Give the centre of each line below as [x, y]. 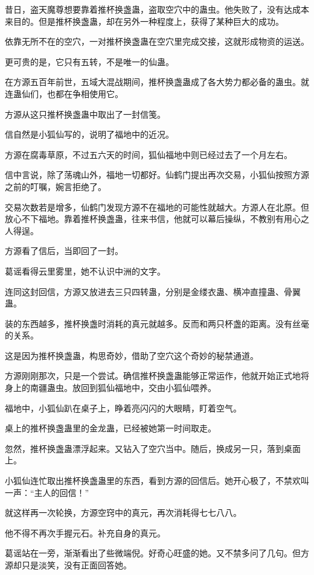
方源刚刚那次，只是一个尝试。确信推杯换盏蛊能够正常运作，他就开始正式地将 [157, 376]
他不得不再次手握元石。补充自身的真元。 [85, 532]
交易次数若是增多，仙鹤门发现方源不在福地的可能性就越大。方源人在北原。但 [157, 207]
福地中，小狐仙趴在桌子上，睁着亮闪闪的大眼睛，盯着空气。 [123, 408]
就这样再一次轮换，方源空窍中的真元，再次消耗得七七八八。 [123, 513]
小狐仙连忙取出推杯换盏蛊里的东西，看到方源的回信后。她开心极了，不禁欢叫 [157, 481]
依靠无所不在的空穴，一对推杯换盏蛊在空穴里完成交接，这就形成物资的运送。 [157, 41]
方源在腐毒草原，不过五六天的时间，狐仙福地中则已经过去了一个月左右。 [149, 154]
